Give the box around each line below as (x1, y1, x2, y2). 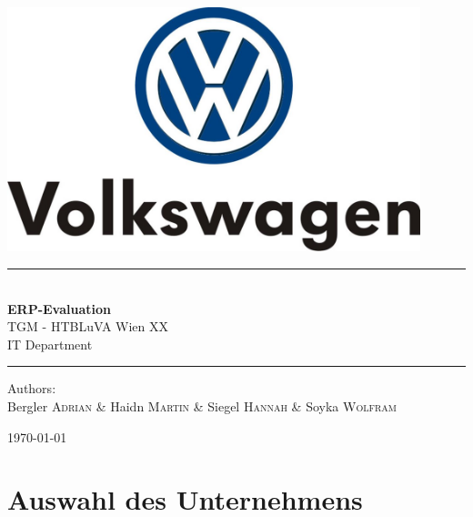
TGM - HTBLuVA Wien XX (7, 317, 169, 336)
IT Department (7, 334, 93, 353)
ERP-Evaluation (7, 299, 112, 318)
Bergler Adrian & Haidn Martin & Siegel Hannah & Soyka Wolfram (7, 396, 397, 415)
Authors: (7, 379, 56, 398)
